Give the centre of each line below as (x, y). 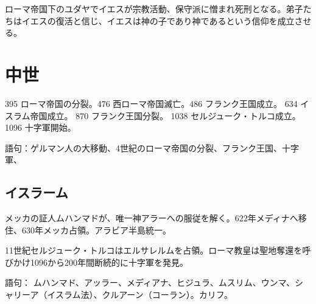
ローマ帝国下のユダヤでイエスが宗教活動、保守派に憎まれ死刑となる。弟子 (154, 9)
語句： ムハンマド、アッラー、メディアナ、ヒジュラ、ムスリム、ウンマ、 (150, 282)
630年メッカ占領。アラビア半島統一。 (96, 230)
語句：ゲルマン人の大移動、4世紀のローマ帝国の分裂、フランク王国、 (143, 147)
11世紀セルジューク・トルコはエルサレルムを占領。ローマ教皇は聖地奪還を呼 (158, 250)
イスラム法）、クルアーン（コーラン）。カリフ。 (140, 295)
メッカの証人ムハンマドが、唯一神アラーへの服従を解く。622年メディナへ (152, 218)
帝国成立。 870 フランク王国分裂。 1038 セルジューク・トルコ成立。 (165, 115)
